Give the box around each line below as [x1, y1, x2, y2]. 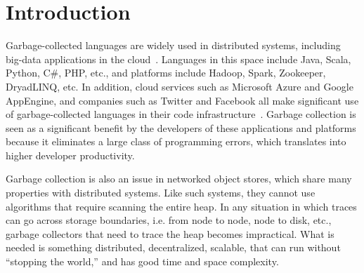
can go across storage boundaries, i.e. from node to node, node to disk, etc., [6, 213, 332, 227]
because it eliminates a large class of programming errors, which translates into [6, 134, 346, 149]
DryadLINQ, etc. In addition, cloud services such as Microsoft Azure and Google [6, 79, 353, 93]
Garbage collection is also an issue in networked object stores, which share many [6, 171, 352, 186]
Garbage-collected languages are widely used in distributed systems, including [6, 38, 341, 53]
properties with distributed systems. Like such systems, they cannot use [6, 185, 316, 200]
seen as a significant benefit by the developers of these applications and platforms [6, 120, 356, 135]
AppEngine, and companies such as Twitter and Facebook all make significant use [6, 93, 359, 107]
